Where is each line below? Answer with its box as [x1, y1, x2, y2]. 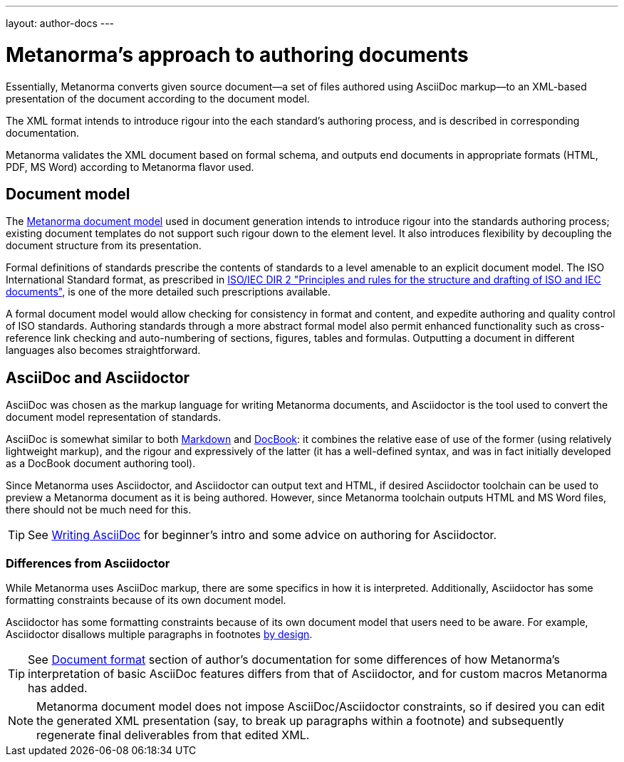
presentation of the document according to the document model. [6, 92, 310, 105]
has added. [28, 680, 88, 695]
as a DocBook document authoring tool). [6, 457, 196, 470]
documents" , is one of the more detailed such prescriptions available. [6, 286, 331, 298]
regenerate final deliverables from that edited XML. [36, 727, 310, 742]
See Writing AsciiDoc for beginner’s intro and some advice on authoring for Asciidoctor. [28, 528, 497, 543]
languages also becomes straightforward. [6, 344, 201, 357]
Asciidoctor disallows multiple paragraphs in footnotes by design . [6, 627, 313, 640]
